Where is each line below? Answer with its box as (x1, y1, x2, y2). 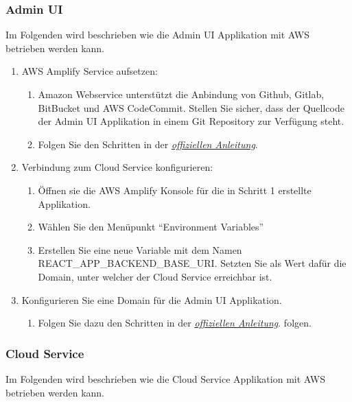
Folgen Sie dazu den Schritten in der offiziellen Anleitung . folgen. (38, 316, 312, 330)
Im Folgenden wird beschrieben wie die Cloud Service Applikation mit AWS (5, 371, 325, 386)
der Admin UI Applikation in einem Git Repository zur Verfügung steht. (38, 114, 344, 128)
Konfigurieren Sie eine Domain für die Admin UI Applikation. (21, 292, 282, 307)
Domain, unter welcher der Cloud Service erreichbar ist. (38, 269, 272, 283)
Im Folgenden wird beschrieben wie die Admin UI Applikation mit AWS (5, 27, 309, 42)
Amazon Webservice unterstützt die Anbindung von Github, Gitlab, (38, 87, 325, 101)
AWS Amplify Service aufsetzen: (21, 64, 158, 78)
